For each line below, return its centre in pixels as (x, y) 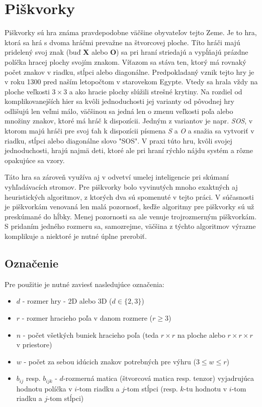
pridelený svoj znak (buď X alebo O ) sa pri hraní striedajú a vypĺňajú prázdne (126, 52)
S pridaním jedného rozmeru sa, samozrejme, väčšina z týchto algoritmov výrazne (130, 226)
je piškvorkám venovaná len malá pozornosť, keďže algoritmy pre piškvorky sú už (129, 207)
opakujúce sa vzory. (35, 160)
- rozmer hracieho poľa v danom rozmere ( (87, 317)
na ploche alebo (201, 334)
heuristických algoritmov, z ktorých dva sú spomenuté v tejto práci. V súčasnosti (129, 196)
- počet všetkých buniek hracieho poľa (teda (91, 334)
